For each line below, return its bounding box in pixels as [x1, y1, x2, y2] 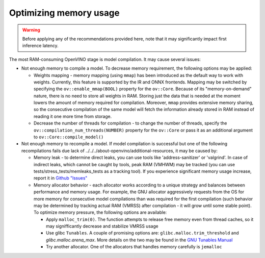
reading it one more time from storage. [33, 113, 112, 119]
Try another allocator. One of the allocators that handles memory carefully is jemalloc [46, 244, 222, 250]
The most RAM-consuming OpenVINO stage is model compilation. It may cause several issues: [9, 56, 201, 62]
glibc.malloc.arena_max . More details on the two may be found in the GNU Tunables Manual [46, 237, 233, 243]
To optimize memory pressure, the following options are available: [33, 209, 167, 215]
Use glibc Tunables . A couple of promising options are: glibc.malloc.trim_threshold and [46, 230, 239, 236]
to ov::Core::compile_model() [33, 134, 104, 140]
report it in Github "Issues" [33, 175, 88, 181]
